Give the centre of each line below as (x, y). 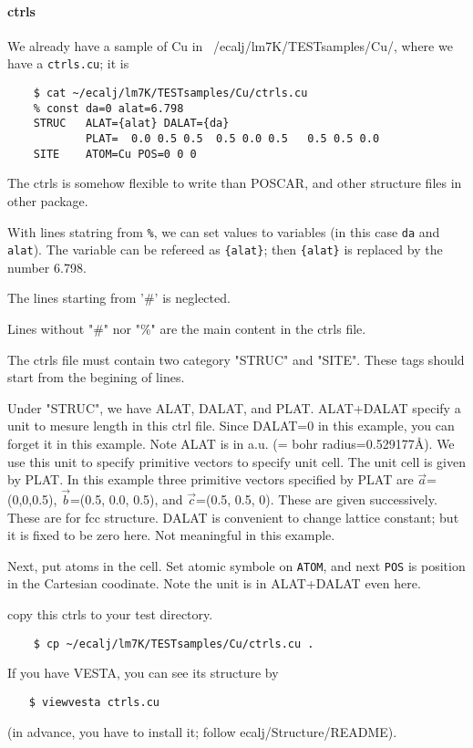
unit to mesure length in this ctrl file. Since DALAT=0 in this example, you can (231, 426)
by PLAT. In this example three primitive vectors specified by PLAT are (211, 479)
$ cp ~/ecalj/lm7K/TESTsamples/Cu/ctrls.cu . (174, 644)
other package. (48, 200)
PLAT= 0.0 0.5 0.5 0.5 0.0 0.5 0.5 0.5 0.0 (232, 139)
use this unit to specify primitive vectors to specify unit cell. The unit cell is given (236, 461)
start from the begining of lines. (96, 377)
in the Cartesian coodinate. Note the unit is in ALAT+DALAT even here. (214, 583)
